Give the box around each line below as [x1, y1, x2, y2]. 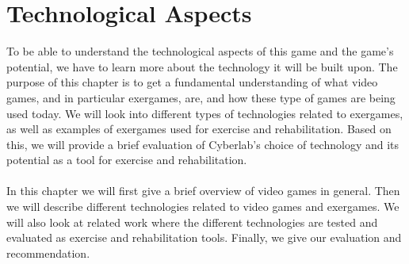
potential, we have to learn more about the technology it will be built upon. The [6, 58, 398, 75]
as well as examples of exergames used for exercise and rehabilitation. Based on [6, 121, 392, 137]
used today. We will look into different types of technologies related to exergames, [6, 105, 403, 121]
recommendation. [6, 244, 90, 261]
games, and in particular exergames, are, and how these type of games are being [6, 89, 396, 105]
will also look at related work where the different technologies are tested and [6, 213, 378, 230]
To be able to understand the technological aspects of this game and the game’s [6, 43, 394, 59]
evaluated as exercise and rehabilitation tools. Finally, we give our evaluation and [6, 229, 402, 246]
